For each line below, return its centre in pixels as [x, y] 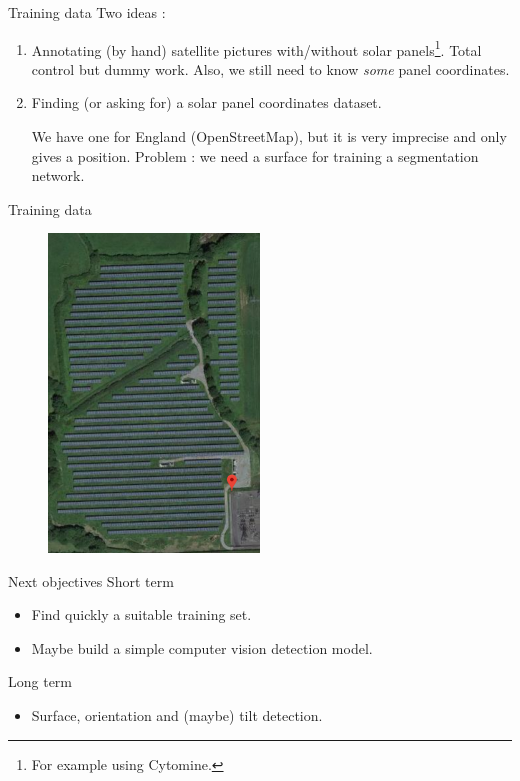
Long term [40, 681]
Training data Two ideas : [87, 12]
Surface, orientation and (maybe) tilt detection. [177, 715]
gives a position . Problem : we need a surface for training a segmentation [255, 155]
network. [58, 175]
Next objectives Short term [91, 580]
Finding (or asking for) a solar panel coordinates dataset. [206, 102]
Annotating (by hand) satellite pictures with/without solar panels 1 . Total [256, 48]
